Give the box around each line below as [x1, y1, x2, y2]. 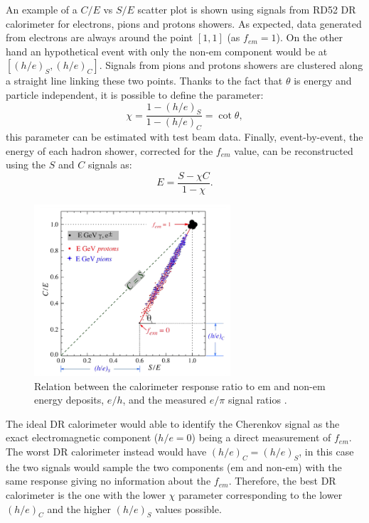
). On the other [276, 30, 343, 45]
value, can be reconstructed [234, 143, 353, 158]
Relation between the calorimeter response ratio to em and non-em [34, 378, 326, 393]
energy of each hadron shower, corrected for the [6, 143, 213, 158]
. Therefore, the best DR [228, 473, 336, 488]
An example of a [6, 2, 77, 16]
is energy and [294, 73, 352, 88]
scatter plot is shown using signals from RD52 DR [137, 2, 356, 16]
